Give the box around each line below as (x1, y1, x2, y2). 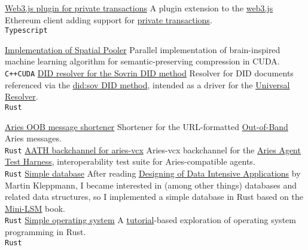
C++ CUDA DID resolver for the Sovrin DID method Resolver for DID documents (5, 67, 294, 79)
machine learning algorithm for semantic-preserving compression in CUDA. (5, 55, 280, 67)
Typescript (5, 26, 48, 35)
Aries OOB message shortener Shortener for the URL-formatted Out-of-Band (5, 120, 288, 132)
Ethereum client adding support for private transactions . (5, 13, 212, 26)
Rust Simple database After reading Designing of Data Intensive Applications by (5, 166, 301, 179)
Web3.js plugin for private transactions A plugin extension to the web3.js (5, 2, 273, 14)
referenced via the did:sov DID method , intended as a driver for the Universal (5, 78, 290, 91)
